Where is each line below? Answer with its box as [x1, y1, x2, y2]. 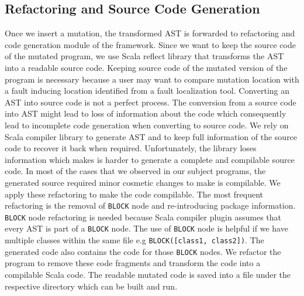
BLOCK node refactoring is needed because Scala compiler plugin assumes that [5, 210, 282, 223]
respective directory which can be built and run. [5, 280, 178, 292]
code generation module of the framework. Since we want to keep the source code [5, 38, 296, 50]
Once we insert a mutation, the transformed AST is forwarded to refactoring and [5, 27, 295, 39]
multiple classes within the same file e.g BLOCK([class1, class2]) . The [5, 234, 264, 246]
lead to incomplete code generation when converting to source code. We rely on [5, 118, 289, 131]
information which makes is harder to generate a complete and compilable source [5, 153, 295, 165]
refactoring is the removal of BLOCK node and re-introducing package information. [5, 199, 296, 212]
